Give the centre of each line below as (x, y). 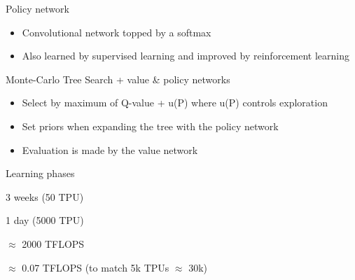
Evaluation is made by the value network (110, 149)
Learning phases (40, 173)
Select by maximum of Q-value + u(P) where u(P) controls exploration (175, 103)
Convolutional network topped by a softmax (117, 32)
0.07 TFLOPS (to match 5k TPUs (96, 267)
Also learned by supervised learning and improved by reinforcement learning (186, 56)
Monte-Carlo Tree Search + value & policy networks (118, 79)
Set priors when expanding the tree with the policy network (150, 126)
